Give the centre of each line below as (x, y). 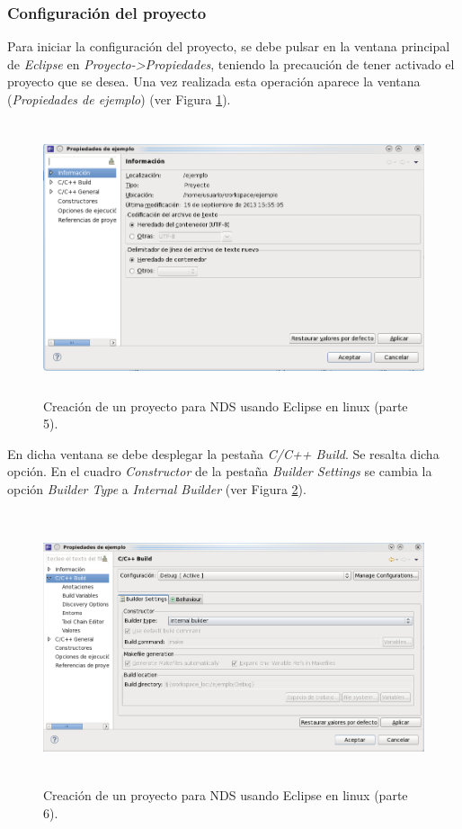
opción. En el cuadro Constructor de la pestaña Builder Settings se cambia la (220, 471)
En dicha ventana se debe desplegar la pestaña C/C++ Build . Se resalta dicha (223, 453)
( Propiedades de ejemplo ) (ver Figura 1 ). (119, 99)
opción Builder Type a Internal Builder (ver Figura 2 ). (157, 488)
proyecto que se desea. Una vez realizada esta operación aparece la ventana (214, 81)
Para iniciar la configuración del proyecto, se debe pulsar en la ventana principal (229, 46)
